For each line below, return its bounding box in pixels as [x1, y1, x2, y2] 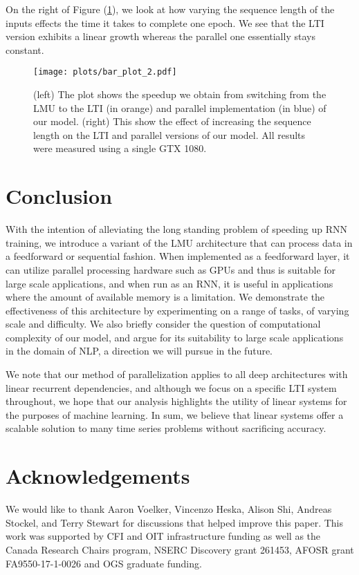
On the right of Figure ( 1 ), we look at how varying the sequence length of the [6, 2, 335, 16]
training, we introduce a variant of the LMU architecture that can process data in [6, 235, 353, 249]
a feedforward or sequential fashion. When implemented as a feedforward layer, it [6, 249, 350, 263]
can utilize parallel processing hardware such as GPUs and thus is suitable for [6, 262, 336, 276]
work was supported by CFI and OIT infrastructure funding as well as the [6, 529, 321, 543]
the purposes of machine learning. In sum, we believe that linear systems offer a [6, 407, 344, 422]
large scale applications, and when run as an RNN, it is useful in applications [6, 276, 333, 290]
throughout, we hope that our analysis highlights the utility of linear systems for [6, 394, 347, 408]
